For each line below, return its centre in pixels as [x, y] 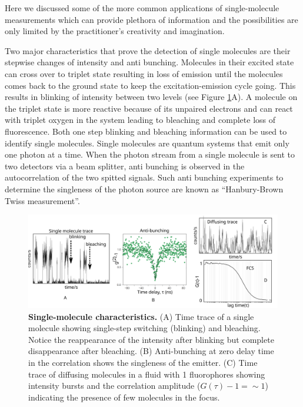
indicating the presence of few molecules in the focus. [124, 397]
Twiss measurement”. [42, 200]
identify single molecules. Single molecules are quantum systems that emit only [147, 143]
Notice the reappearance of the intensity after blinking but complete [151, 339]
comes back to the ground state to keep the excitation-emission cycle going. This [150, 85]
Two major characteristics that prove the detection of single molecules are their [148, 50]
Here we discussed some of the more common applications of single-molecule [142, 8]
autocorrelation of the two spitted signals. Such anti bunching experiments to [144, 177]
